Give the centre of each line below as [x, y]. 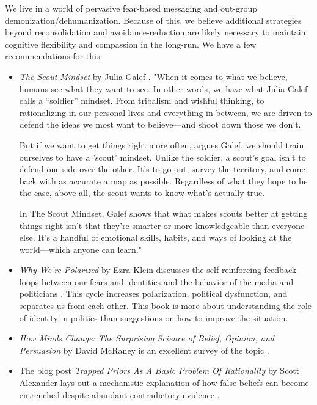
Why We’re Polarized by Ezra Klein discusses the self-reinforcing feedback [158, 270]
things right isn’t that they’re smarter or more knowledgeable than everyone [162, 225]
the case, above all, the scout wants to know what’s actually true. [142, 193]
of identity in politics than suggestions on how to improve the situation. [154, 317]
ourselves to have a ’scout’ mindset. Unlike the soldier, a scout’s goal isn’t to [162, 157]
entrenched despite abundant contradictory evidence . [119, 394]
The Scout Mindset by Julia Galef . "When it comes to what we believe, [153, 76]
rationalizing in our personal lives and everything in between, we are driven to [166, 112]
